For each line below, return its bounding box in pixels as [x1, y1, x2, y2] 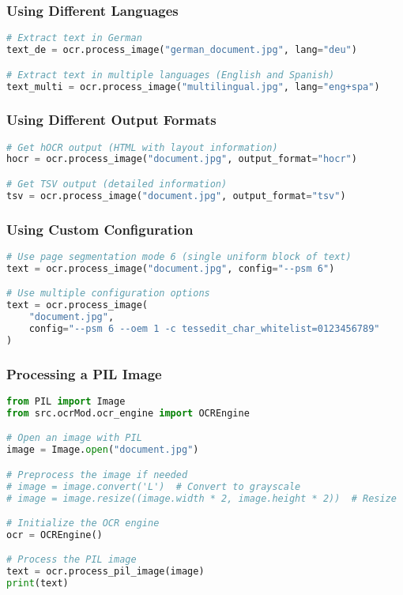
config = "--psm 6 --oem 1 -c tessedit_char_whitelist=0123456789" [28, 323, 380, 334]
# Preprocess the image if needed [6, 469, 188, 480]
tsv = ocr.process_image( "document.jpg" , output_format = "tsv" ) [6, 190, 346, 201]
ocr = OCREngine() [6, 529, 103, 540]
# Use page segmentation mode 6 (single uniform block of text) [6, 250, 352, 262]
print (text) [6, 578, 69, 589]
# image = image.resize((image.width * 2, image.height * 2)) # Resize [6, 492, 397, 504]
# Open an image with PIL [6, 432, 142, 444]
